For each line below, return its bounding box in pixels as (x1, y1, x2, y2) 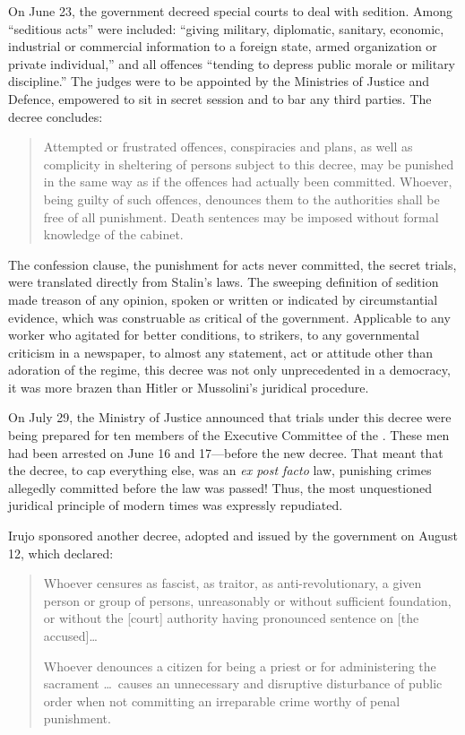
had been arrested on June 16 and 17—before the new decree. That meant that (8, 443, 443, 462)
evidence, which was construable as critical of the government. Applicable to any (8, 307, 451, 326)
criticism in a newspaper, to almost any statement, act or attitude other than (8, 342, 434, 361)
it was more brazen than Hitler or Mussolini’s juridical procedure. (8, 377, 369, 396)
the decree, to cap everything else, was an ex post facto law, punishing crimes (8, 461, 432, 480)
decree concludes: (8, 107, 103, 125)
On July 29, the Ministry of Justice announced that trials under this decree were (8, 408, 452, 427)
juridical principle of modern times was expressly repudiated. (8, 496, 343, 514)
